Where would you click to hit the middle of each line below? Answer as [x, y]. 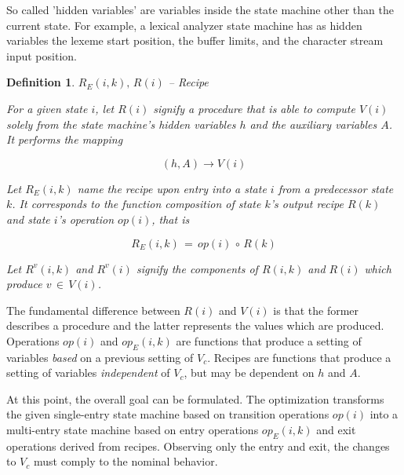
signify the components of [197, 268]
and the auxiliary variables [313, 124]
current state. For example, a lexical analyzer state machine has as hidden [184, 25]
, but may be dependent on [249, 373]
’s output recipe [307, 204]
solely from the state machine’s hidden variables [121, 124]
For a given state [47, 108]
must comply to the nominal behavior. [126, 461]
